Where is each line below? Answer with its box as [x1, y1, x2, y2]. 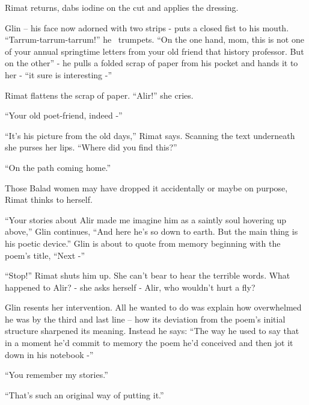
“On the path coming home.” [5, 161, 111, 173]
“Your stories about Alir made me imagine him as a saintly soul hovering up [5, 213, 286, 226]
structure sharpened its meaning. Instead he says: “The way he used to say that [5, 324, 299, 337]
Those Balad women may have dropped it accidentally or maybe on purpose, [5, 181, 288, 194]
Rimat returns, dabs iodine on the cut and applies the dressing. [5, 1, 239, 13]
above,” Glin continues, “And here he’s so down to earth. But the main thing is [5, 225, 298, 238]
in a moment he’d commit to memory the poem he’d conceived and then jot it [5, 336, 293, 349]
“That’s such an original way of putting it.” [5, 388, 164, 401]
